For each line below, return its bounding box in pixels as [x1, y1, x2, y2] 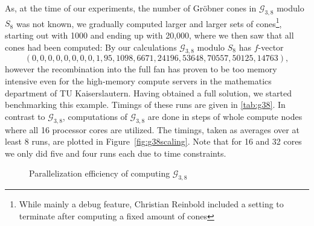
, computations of [62, 110, 127, 122]
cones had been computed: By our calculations [5, 40, 177, 53]
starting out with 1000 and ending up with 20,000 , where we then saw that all [5, 29, 294, 42]
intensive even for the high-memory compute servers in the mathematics [5, 75, 272, 87]
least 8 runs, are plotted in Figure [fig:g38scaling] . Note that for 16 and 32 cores [5, 135, 302, 148]
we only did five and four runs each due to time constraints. [5, 146, 226, 159]
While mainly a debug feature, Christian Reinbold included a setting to [19, 198, 284, 210]
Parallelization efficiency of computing [29, 167, 170, 180]
